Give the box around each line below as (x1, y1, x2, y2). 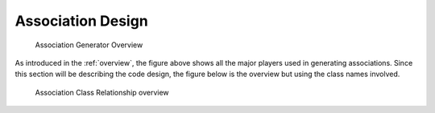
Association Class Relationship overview (35, 87, 169, 97)
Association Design (14, 12, 148, 30)
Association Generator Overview (35, 40, 143, 50)
